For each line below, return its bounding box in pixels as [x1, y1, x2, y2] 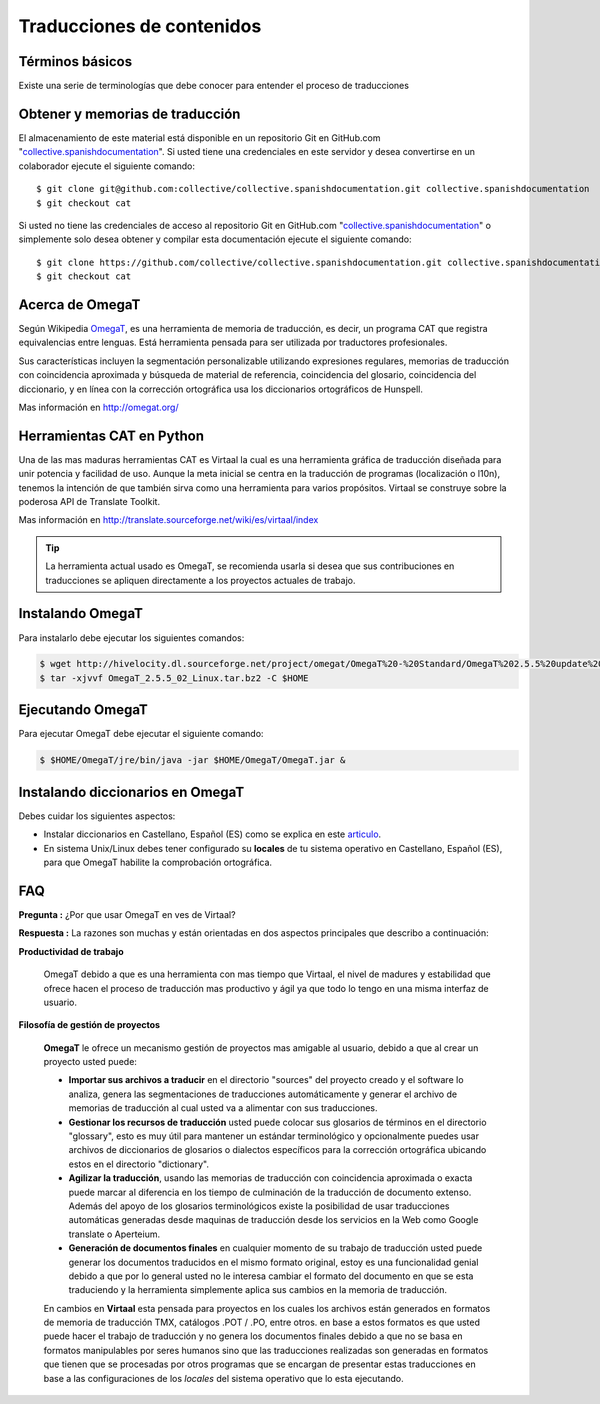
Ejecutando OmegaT [18, 701, 149, 719]
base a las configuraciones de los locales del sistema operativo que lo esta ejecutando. [43, 1372, 404, 1384]
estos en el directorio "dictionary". [68, 1158, 210, 1170]
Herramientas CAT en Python [18, 427, 205, 444]
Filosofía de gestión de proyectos [18, 1019, 160, 1031]
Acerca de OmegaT [18, 296, 141, 313]
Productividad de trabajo [18, 945, 124, 957]
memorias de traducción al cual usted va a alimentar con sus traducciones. [68, 1102, 378, 1114]
